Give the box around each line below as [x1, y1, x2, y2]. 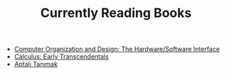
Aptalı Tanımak [14, 60, 58, 69]
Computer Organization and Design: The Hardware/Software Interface [14, 45, 221, 54]
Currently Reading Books [40, 5, 192, 21]
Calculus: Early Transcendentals [14, 52, 109, 61]
